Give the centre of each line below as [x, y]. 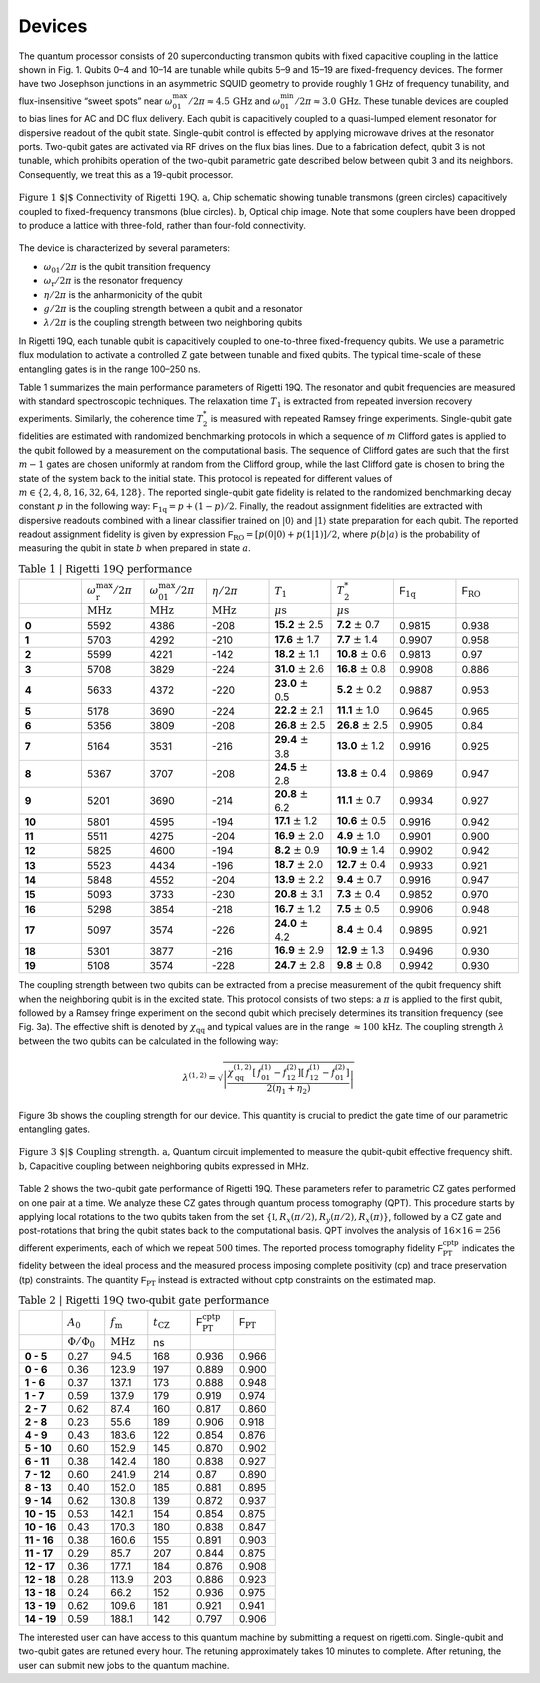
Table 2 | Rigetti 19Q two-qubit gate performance [144, 1300]
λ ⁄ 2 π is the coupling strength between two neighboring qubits [173, 322]
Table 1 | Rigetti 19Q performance [105, 569]
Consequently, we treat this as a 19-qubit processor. [126, 174]
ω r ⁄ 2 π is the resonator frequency [113, 282]
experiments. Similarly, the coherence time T [111, 418]
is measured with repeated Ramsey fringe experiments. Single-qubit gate [361, 418]
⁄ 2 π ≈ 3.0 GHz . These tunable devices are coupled [402, 101]
